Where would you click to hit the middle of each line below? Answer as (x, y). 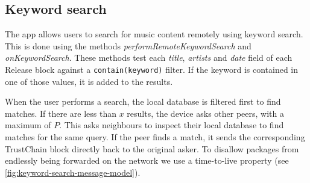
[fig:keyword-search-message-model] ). (73, 172)
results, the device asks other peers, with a (205, 113)
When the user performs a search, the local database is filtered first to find (143, 101)
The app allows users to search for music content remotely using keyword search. (154, 34)
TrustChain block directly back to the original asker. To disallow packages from (152, 148)
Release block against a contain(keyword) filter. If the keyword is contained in (152, 69)
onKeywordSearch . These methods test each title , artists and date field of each (149, 57)
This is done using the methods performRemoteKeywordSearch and (128, 45)
